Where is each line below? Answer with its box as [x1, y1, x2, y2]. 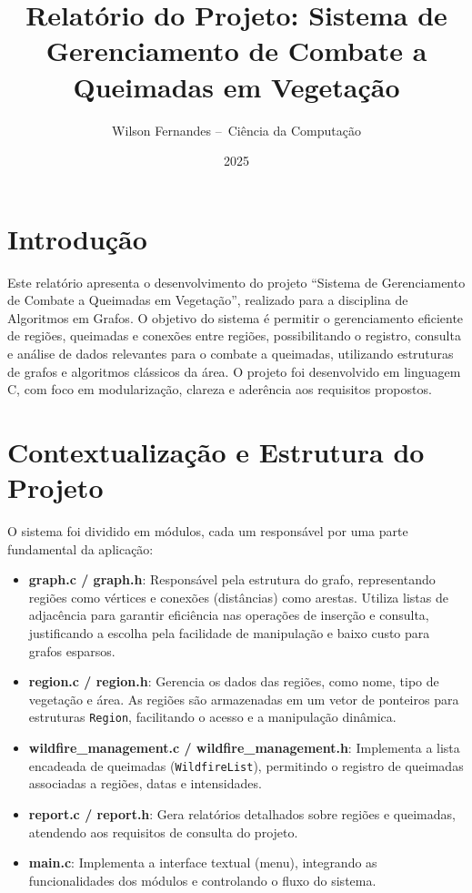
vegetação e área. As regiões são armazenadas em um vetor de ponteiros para [28, 689, 459, 708]
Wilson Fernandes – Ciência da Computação [112, 120, 361, 139]
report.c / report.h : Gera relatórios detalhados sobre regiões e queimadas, [28, 804, 456, 823]
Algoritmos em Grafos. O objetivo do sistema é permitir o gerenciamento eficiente [7, 308, 464, 327]
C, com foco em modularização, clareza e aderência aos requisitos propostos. [7, 380, 432, 399]
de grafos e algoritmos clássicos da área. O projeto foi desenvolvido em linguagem [7, 361, 461, 381]
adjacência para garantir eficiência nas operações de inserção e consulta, [28, 605, 429, 624]
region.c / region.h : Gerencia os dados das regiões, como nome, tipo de [28, 672, 439, 691]
